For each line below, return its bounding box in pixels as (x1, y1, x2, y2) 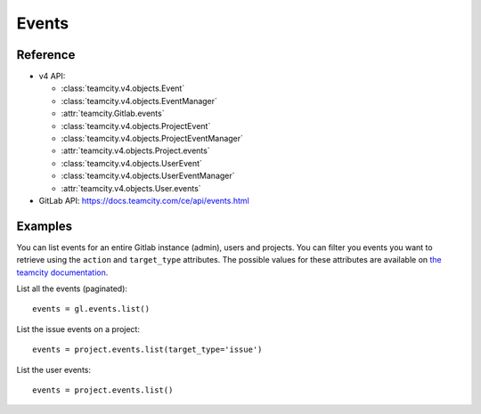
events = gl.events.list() (32, 304, 151, 314)
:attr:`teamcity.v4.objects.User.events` (61, 183, 201, 193)
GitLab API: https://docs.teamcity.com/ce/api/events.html (38, 195, 249, 206)
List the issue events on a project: (16, 323, 140, 334)
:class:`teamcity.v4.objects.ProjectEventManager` (61, 134, 244, 144)
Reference (16, 47, 76, 62)
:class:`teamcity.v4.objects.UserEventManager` (61, 170, 235, 182)
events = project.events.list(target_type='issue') (32, 345, 263, 355)
